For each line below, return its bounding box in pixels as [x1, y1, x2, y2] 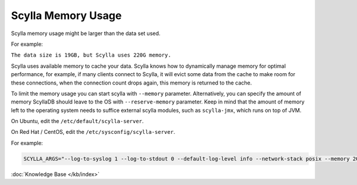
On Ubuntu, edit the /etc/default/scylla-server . [11, 118, 144, 125]
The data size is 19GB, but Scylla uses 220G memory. [11, 52, 171, 59]
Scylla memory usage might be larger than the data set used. [11, 30, 161, 37]
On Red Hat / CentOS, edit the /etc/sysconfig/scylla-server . [11, 128, 176, 136]
